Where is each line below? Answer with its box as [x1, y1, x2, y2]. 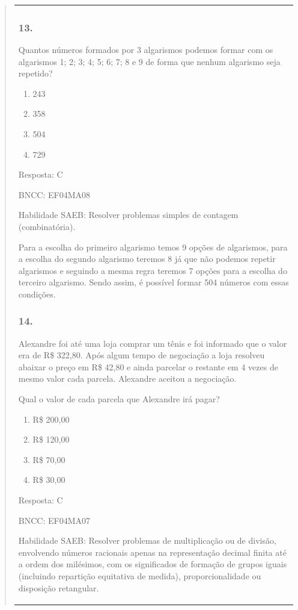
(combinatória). [18, 220, 76, 232]
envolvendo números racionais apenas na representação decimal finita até [18, 546, 287, 558]
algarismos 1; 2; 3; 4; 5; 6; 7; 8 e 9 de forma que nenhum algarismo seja [18, 55, 281, 67]
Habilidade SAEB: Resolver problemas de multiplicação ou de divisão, [18, 534, 276, 547]
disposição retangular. [18, 581, 99, 594]
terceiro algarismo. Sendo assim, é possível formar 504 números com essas [18, 276, 289, 288]
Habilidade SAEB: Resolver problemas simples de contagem [18, 208, 239, 221]
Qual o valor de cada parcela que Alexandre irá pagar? [18, 393, 220, 405]
